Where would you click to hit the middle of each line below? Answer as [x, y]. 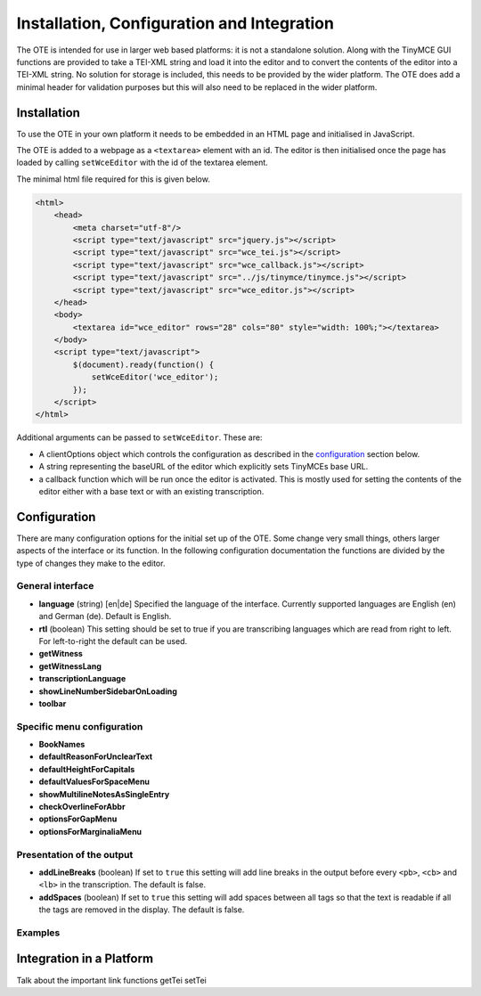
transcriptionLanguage [82, 679]
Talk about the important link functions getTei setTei [111, 980]
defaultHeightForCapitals [87, 769]
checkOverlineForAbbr [82, 807]
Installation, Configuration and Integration [175, 23]
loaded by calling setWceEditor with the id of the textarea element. [143, 163]
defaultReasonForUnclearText [96, 756]
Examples [38, 933]
